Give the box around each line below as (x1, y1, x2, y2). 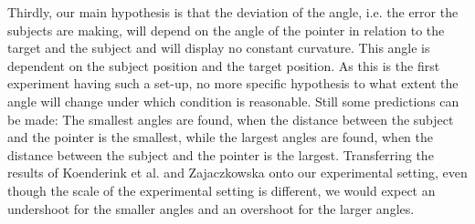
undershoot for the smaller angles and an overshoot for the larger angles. (7, 199, 415, 218)
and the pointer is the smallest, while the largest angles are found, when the (7, 127, 433, 147)
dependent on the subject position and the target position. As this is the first (7, 56, 440, 75)
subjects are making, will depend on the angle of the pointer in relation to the (7, 20, 445, 39)
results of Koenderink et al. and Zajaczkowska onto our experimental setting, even (7, 163, 468, 182)
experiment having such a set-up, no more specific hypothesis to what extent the (7, 74, 459, 93)
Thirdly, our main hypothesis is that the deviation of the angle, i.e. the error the (7, 3, 459, 21)
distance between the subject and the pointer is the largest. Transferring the (7, 145, 434, 164)
